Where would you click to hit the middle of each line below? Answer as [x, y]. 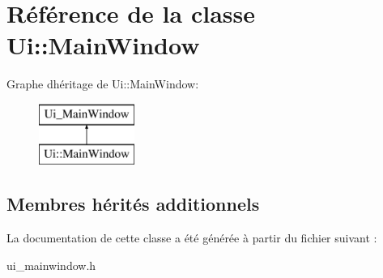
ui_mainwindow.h [51, 265]
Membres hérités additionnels [133, 204]
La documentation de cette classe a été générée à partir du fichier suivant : [192, 238]
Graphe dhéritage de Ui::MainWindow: [103, 84]
